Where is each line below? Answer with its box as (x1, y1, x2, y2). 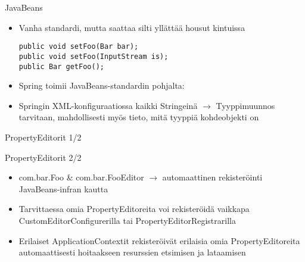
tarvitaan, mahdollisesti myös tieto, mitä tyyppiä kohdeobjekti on (18, 111, 259, 123)
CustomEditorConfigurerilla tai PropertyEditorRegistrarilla (18, 214, 236, 226)
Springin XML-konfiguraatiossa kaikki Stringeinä (18, 99, 198, 111)
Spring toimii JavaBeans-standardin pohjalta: (18, 79, 185, 92)
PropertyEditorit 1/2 (5, 130, 82, 143)
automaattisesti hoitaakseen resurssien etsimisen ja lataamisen (18, 246, 246, 258)
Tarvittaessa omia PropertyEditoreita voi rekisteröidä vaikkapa (18, 202, 250, 215)
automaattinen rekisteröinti (162, 171, 263, 183)
